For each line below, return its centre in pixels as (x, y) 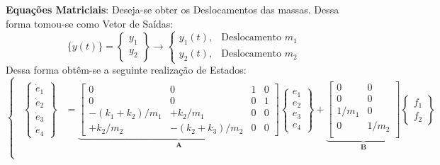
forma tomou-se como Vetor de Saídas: (90, 23)
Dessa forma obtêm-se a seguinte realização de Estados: (126, 70)
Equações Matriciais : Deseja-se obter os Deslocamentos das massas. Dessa (173, 9)
